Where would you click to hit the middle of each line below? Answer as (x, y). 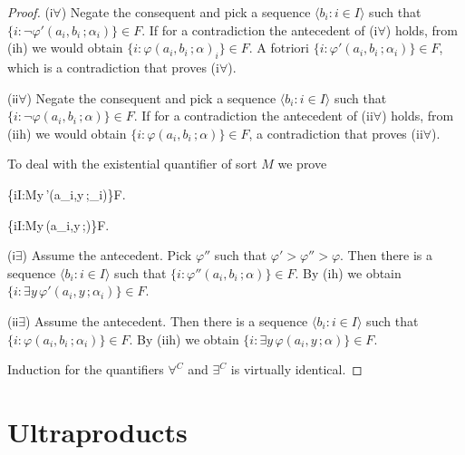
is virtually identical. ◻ (296, 369)
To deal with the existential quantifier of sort (132, 164)
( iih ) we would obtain (67, 133)
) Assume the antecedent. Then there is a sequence (166, 320)
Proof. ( (29, 12)
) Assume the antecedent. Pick (107, 255)
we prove (302, 164)
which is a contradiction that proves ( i (113, 67)
